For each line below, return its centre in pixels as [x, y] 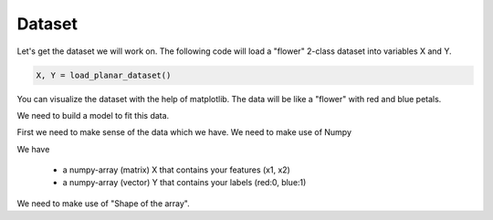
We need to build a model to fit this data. [93, 115]
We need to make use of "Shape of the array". [104, 203]
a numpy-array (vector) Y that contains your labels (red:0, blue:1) [184, 183]
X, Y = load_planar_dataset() [104, 75]
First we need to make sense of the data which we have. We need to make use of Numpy [184, 132]
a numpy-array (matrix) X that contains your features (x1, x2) [177, 170]
